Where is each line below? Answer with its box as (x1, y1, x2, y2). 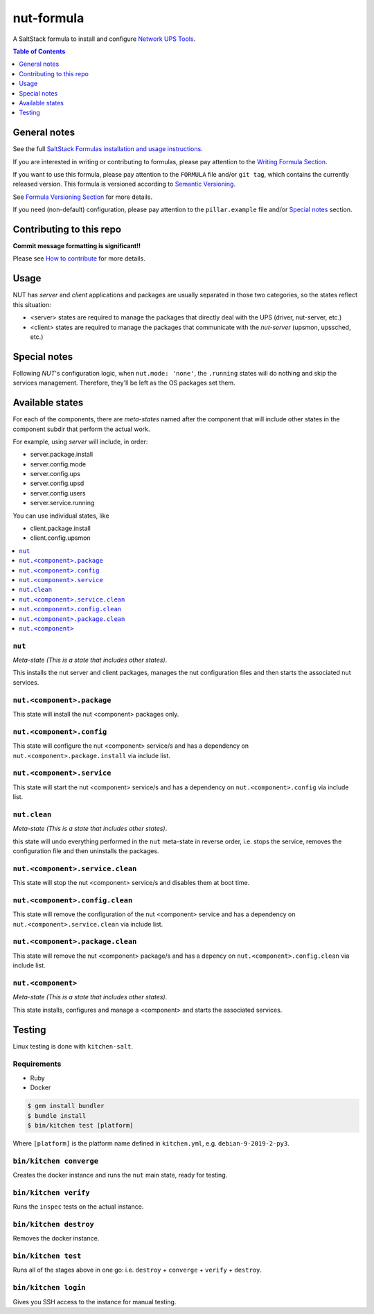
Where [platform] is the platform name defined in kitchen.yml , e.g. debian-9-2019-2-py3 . (12, 1139, 290, 1147)
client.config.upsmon (30, 534, 91, 542)
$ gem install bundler (27, 1102, 105, 1110)
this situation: (12, 300, 51, 308)
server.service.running (30, 499, 95, 507)
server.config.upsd (30, 479, 84, 488)
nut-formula (12, 10, 84, 26)
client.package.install (30, 524, 91, 533)
